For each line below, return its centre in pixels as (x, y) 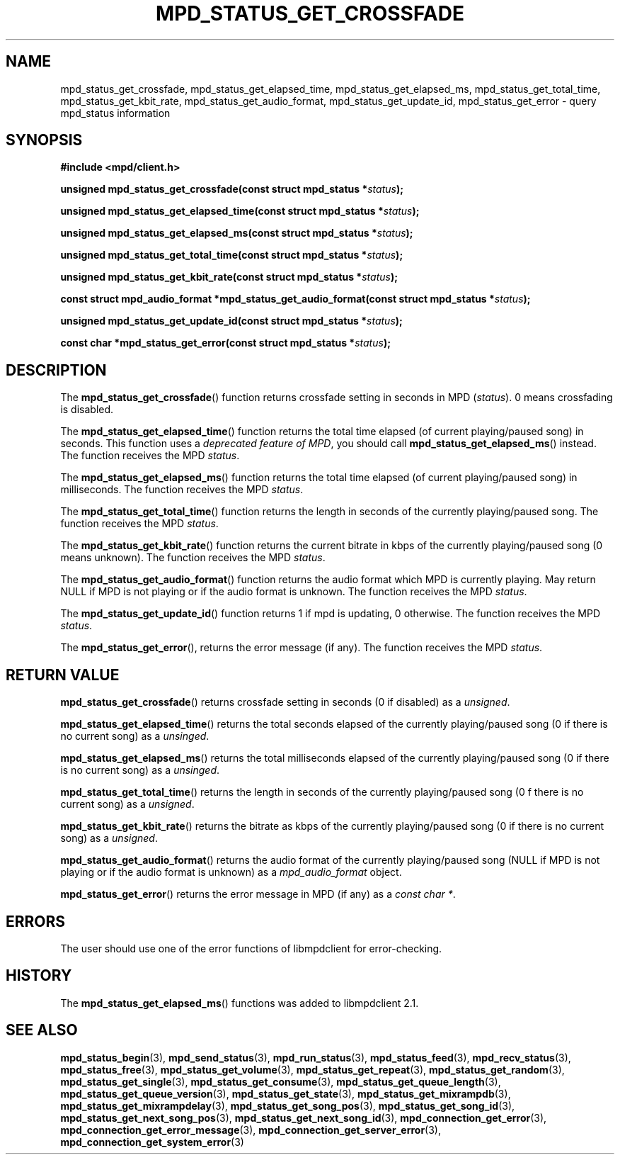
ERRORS (36, 921)
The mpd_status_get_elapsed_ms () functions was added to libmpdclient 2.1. (240, 1003)
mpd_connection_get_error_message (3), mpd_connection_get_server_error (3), (251, 1130)
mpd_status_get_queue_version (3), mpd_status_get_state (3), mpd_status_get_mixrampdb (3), (286, 1093)
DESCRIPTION (56, 370)
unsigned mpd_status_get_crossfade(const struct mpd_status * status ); (232, 189)
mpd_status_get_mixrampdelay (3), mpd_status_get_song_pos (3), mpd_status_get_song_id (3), (288, 1105)
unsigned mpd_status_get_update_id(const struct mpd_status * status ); (231, 321)
